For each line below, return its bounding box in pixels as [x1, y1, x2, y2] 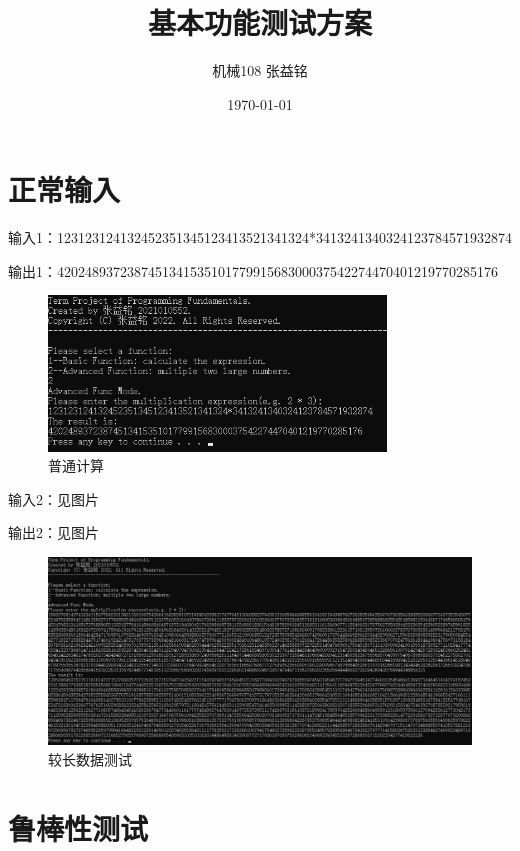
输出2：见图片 [8, 522, 99, 543]
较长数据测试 [48, 748, 132, 769]
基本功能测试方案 [147, 2, 372, 43]
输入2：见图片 [8, 488, 99, 509]
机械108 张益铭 [212, 60, 308, 81]
